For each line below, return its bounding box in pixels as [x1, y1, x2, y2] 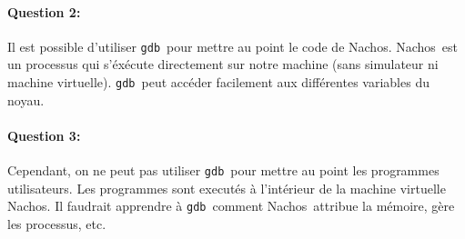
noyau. [7, 90, 45, 109]
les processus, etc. [7, 214, 106, 233]
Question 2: [7, 2, 81, 21]
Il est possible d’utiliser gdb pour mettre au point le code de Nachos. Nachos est [7, 36, 459, 55]
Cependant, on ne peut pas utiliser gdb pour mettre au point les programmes [7, 161, 440, 180]
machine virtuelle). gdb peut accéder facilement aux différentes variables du [7, 73, 430, 92]
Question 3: [7, 125, 81, 144]
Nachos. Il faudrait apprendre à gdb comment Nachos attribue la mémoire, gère [7, 196, 455, 215]
